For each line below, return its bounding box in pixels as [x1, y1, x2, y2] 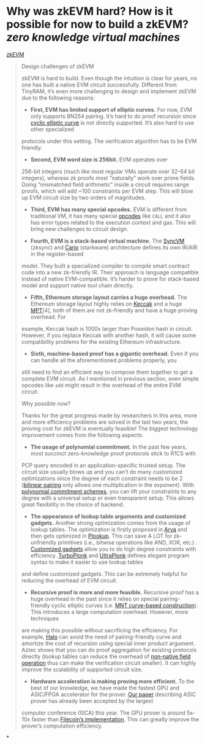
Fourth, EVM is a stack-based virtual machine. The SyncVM [30, 237, 185, 244]
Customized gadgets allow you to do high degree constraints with [30, 545, 196, 552]
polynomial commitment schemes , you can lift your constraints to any [21, 487, 197, 495]
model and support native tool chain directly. [21, 281, 134, 289]
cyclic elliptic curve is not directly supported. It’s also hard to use [30, 118, 195, 126]
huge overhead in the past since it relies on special [30, 595, 159, 602]
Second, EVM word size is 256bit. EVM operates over [30, 155, 168, 163]
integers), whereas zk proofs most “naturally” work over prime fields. [21, 174, 196, 182]
